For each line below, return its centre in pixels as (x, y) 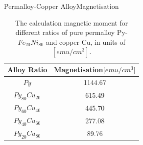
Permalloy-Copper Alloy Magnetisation (61, 6)
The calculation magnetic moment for (71, 22)
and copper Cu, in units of (85, 42)
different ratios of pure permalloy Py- (71, 32)
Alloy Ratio (27, 70)
